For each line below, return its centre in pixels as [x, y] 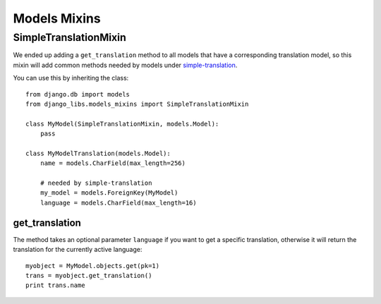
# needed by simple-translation [96, 183]
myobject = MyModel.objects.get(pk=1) [93, 266]
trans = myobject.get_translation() [89, 275]
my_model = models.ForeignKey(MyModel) [109, 193]
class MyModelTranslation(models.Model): [98, 153]
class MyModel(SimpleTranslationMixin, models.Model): [122, 124]
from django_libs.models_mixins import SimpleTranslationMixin [137, 104]
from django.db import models [78, 94]
